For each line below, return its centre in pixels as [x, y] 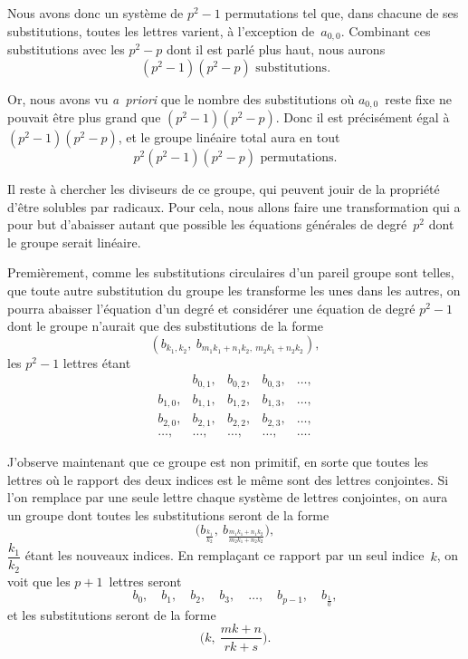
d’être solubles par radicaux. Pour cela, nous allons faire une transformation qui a [234, 206]
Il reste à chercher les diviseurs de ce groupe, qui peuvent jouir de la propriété [224, 189]
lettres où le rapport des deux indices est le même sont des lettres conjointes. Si [228, 479]
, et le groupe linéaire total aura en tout [229, 137]
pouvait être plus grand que [84, 117]
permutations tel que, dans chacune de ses [342, 13]
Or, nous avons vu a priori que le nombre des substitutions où [181, 98]
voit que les [39, 581]
